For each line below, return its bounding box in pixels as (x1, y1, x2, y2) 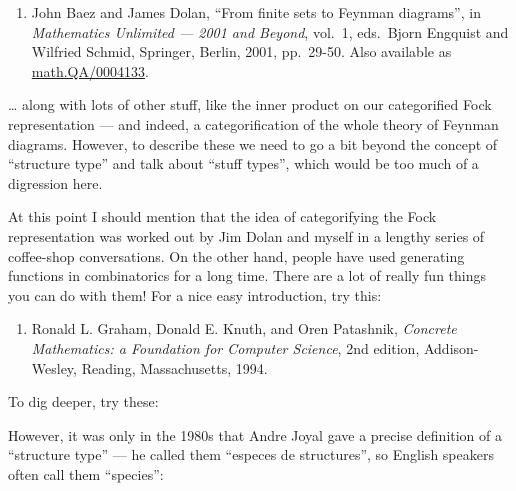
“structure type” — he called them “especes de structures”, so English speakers (8, 444, 494, 465)
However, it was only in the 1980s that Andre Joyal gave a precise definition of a (8, 424, 503, 445)
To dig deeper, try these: (8, 391, 159, 412)
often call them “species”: (8, 463, 164, 484)
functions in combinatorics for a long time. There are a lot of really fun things (8, 265, 487, 286)
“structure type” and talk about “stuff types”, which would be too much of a (8, 153, 479, 174)
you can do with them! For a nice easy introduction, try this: (8, 284, 382, 305)
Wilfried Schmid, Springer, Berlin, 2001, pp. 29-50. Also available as (31, 41, 452, 62)
